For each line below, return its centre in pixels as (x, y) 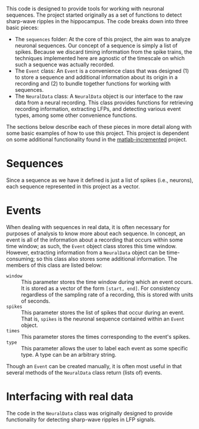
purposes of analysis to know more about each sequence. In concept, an (96, 233)
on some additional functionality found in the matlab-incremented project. (97, 139)
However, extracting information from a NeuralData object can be (86, 252)
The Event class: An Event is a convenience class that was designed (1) (102, 71)
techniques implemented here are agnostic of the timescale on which (100, 58)
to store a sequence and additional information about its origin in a (96, 77)
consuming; (21, 258)
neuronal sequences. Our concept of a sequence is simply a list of (96, 45)
